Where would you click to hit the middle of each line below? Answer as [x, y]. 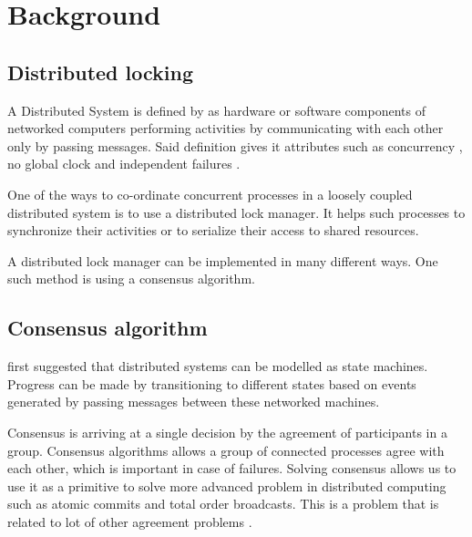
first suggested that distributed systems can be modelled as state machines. [218, 366]
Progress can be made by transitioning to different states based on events [212, 383]
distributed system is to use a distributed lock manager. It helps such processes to [236, 212]
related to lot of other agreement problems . [130, 521]
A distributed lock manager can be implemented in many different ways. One [223, 260]
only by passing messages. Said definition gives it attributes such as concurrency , [235, 145]
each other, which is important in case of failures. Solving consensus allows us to [232, 468]
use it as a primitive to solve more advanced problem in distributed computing [227, 485]
